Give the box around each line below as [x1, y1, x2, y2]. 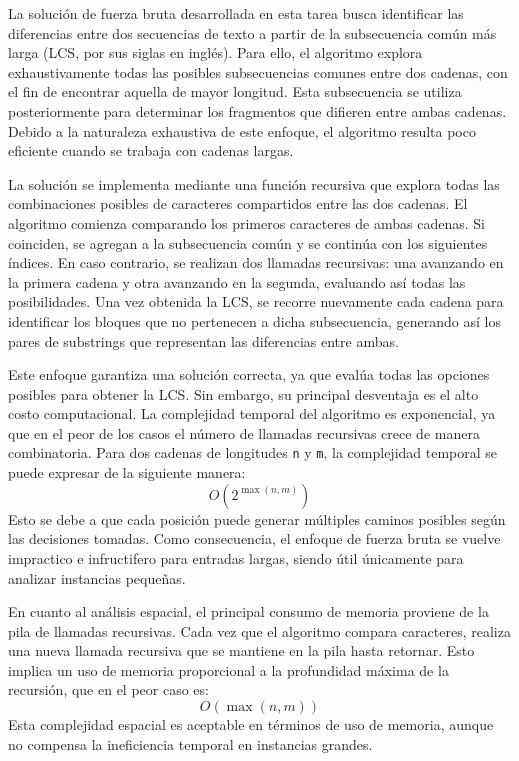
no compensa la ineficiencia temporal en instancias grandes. [8, 733, 373, 754]
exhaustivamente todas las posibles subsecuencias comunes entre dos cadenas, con [8, 61, 508, 82]
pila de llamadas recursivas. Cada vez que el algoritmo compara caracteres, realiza [8, 620, 511, 641]
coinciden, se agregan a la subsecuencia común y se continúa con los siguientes [8, 232, 488, 253]
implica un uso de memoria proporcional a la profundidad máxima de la [8, 659, 449, 680]
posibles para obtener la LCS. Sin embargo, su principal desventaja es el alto [8, 383, 479, 404]
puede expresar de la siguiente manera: [8, 462, 246, 483]
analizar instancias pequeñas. [8, 567, 186, 588]
